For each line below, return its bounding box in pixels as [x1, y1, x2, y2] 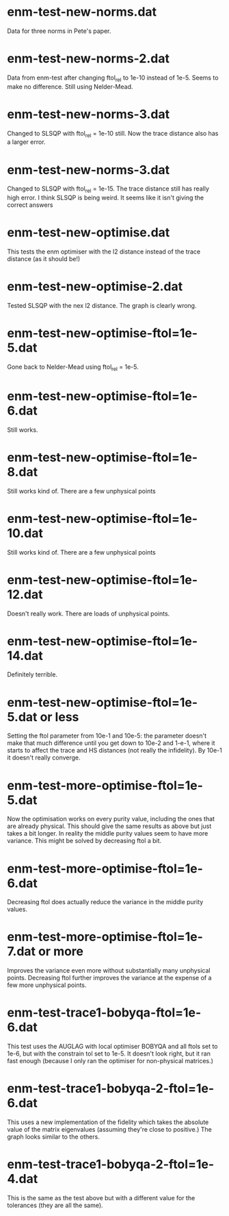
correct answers [7, 201, 53, 209]
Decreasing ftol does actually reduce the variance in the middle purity [7, 898, 204, 906]
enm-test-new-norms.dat [7, 4, 157, 20]
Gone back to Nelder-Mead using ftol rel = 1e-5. [7, 363, 139, 372]
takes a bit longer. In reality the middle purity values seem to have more [7, 829, 208, 838]
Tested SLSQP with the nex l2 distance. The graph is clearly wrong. [7, 302, 197, 310]
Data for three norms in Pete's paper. [7, 27, 111, 35]
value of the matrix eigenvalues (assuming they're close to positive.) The [7, 1126, 212, 1134]
